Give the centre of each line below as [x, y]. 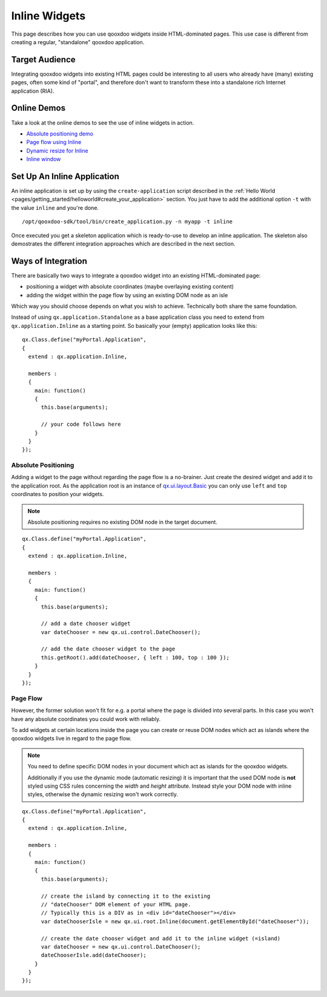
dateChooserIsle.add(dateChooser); [94, 955]
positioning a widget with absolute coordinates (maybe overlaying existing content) [130, 287]
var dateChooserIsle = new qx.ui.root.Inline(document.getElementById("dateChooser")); [175, 921]
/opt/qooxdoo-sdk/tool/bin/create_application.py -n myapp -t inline [127, 222]
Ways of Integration [49, 261]
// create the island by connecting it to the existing [126, 896]
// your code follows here [81, 424]
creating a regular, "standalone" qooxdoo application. [78, 42]
